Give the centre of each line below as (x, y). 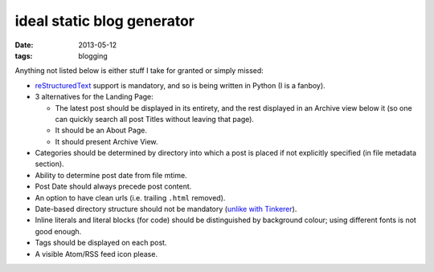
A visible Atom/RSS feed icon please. (96, 254)
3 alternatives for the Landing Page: (94, 97)
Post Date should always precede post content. (113, 187)
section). (49, 164)
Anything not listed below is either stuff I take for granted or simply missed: (139, 71)
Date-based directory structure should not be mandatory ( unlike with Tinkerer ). (166, 209)
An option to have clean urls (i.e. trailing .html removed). (130, 197)
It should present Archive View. (106, 141)
